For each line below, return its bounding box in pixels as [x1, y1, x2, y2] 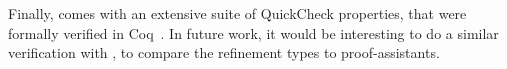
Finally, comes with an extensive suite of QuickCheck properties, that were [8, 3, 467, 23]
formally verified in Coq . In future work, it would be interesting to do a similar [8, 22, 499, 43]
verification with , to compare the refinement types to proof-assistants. [8, 42, 440, 63]
